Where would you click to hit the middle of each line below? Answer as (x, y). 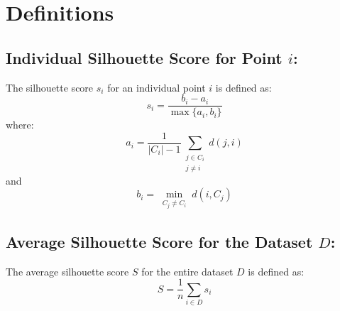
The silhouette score (50, 87)
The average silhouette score (67, 271)
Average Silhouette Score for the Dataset (159, 241)
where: (20, 125)
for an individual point (157, 87)
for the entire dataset (187, 271)
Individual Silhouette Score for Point (144, 57)
